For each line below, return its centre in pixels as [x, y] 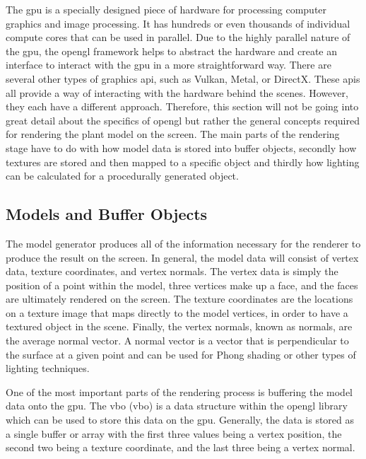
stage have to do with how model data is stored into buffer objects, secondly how [181, 147]
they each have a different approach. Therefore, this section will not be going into [182, 106]
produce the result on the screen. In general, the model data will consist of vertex [182, 257]
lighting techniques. [48, 368]
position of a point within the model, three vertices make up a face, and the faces [182, 285]
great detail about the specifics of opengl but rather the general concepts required [183, 120]
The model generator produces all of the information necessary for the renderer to [183, 243]
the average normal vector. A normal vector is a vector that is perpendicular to [177, 341]
